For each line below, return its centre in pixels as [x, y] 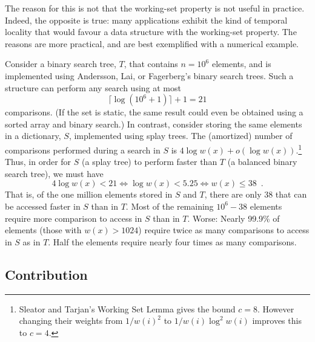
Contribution [46, 274]
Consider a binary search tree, [61, 64]
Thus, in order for [38, 162]
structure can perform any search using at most [93, 87]
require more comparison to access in [74, 218]
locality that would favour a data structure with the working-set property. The [151, 32]
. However [276, 308]
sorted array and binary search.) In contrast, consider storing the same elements [154, 124]
